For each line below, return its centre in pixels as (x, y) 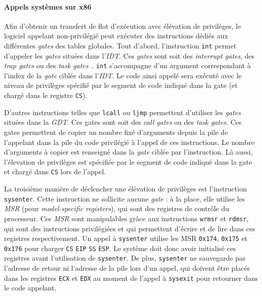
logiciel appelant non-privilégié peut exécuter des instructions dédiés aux (116, 36)
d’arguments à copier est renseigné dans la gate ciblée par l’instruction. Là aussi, (128, 152)
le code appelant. (30, 288)
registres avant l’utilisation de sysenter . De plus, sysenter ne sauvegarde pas (125, 258)
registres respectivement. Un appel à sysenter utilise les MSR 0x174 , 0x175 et (126, 238)
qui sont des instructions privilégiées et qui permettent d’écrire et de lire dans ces (130, 228)
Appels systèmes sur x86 (48, 6)
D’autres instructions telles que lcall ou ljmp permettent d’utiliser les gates (122, 112)
